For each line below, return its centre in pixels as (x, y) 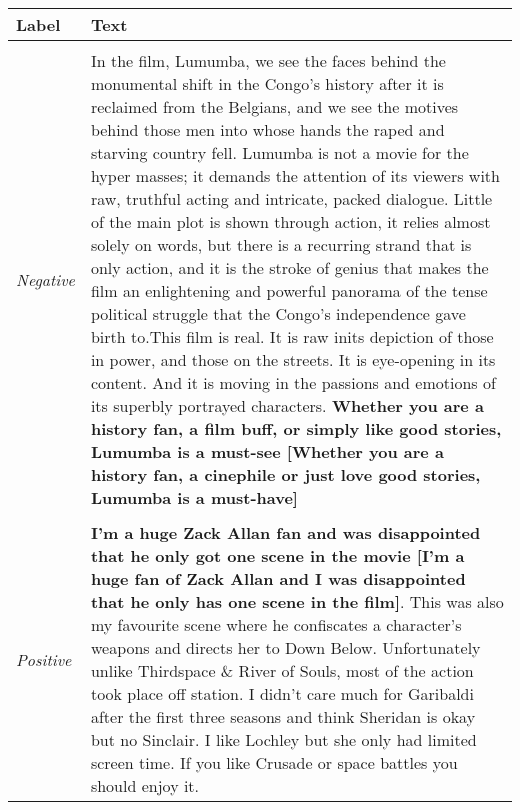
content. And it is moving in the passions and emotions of (293, 382)
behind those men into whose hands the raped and (267, 129)
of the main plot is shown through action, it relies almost (290, 221)
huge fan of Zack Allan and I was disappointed (278, 578)
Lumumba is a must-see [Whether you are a (267, 451)
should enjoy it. (145, 785)
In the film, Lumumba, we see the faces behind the (268, 60)
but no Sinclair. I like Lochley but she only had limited (283, 739)
